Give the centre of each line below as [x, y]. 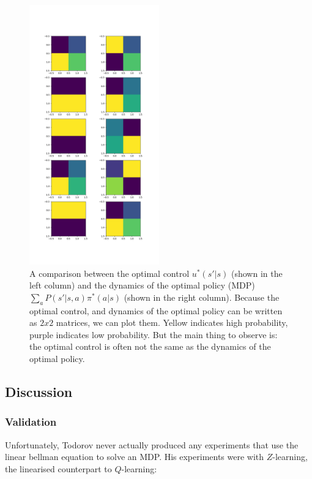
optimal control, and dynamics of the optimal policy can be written [156, 310]
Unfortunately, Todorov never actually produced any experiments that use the [152, 444]
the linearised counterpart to [58, 468]
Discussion [39, 391]
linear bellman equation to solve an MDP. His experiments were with [135, 457]
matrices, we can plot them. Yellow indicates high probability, [172, 322]
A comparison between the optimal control [110, 273]
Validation [31, 422]
